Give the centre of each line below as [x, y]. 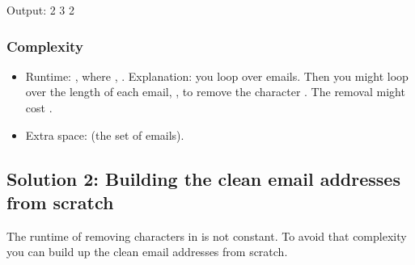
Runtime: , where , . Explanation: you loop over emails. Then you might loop [217, 76]
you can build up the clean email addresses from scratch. [147, 252]
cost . [39, 107]
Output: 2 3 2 [41, 10]
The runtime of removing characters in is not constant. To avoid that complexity [207, 236]
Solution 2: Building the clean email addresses [203, 178]
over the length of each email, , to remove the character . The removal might [215, 92]
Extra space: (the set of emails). [105, 135]
